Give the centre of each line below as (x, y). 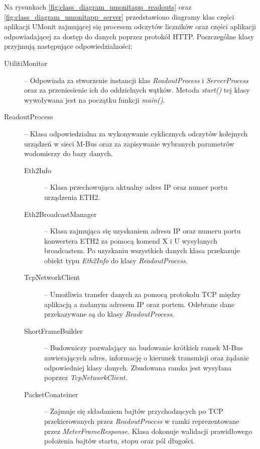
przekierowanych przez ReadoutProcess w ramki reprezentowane (142, 421)
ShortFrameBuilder (53, 330)
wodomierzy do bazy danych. (69, 153)
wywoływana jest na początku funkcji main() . (95, 99)
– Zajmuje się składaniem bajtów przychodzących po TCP (134, 411)
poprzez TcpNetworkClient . (86, 377)
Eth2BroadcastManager (60, 214)
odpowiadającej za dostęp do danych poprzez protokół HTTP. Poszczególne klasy (129, 36)
